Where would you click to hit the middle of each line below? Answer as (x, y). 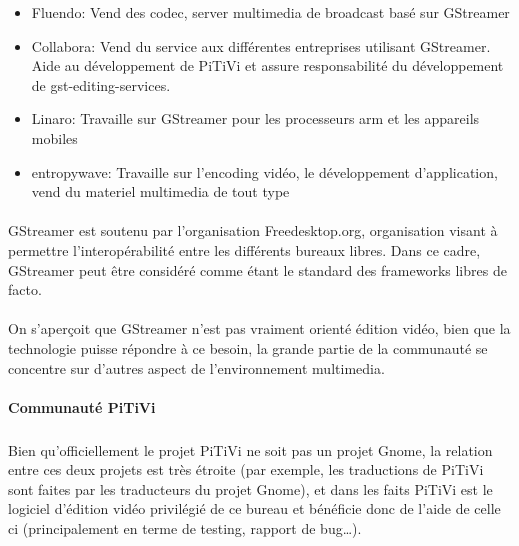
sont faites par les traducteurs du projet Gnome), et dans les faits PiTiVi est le (250, 488)
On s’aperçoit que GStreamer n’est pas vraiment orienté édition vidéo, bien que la (259, 328)
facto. (25, 289)
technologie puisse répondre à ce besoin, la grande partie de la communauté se (248, 347)
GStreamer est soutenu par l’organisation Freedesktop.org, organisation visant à (253, 230)
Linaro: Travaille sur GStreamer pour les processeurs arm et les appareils (255, 118)
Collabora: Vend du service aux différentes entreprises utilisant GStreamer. (261, 45)
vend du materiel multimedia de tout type (160, 191)
